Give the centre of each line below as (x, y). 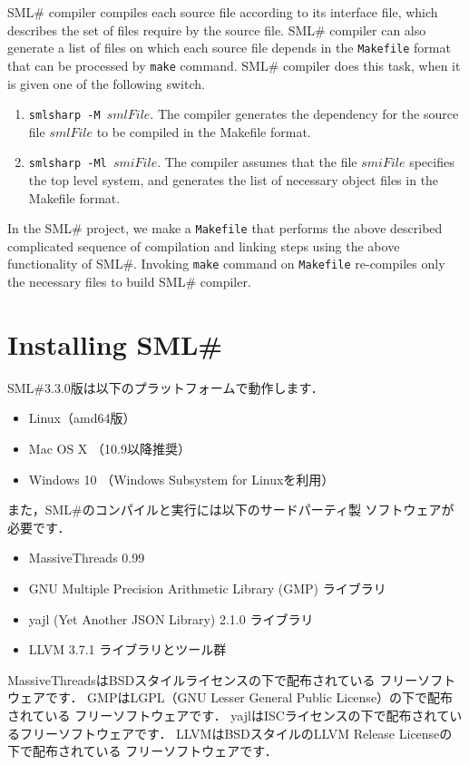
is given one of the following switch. (106, 83)
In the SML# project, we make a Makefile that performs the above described (225, 228)
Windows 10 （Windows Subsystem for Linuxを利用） (181, 479)
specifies (432, 162)
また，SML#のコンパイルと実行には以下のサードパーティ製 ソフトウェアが (231, 510)
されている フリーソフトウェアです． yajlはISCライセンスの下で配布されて (229, 715)
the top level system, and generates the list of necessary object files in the (234, 180)
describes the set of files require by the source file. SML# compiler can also (217, 29)
